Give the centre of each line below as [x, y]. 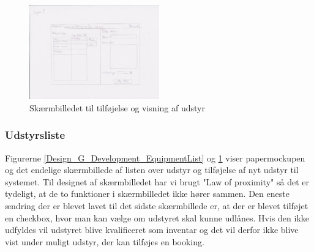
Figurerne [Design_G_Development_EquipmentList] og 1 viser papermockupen [155, 157]
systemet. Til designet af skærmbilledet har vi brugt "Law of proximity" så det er [157, 181]
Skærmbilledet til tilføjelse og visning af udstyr [117, 107]
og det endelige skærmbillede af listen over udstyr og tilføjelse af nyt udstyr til [152, 170]
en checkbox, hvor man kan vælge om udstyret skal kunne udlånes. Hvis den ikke [157, 217]
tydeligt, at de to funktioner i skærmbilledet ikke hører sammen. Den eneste [147, 194]
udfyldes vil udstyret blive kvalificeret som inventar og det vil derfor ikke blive [152, 230]
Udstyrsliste [35, 135]
